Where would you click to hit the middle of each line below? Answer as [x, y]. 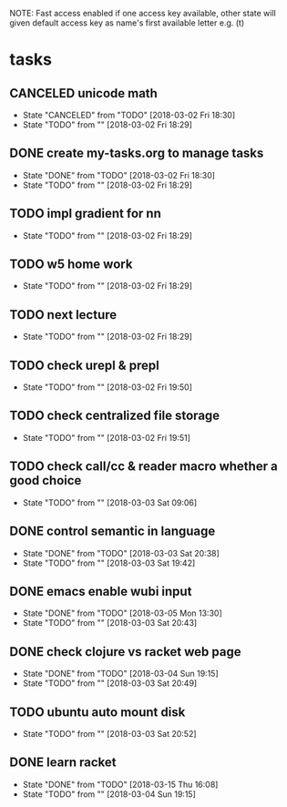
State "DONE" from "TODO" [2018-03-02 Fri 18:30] [119, 175]
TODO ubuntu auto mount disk [97, 712]
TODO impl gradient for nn [85, 214]
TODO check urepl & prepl [84, 365]
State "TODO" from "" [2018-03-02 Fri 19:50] [108, 387]
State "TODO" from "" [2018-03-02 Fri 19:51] [107, 437]
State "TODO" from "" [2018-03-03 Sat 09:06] [110, 502]
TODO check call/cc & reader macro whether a [143, 467]
